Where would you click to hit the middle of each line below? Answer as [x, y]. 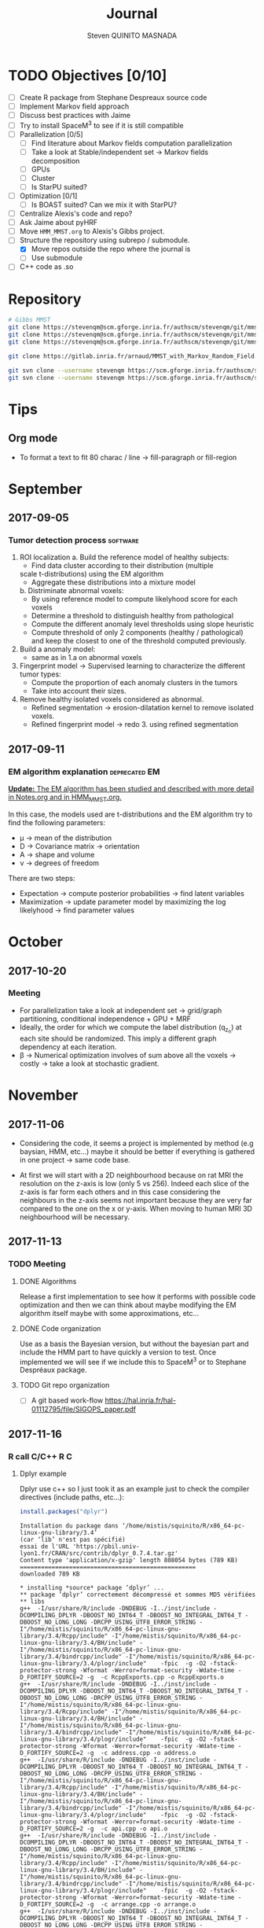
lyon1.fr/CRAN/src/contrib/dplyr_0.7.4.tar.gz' [99, 1553]
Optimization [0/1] [48, 195]
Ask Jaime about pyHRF [59, 223]
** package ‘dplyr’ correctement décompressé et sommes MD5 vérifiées [137, 1594]
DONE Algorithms [48, 1281]
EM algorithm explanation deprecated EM [84, 772]
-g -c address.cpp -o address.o [141, 1753]
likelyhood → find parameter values [77, 910]
